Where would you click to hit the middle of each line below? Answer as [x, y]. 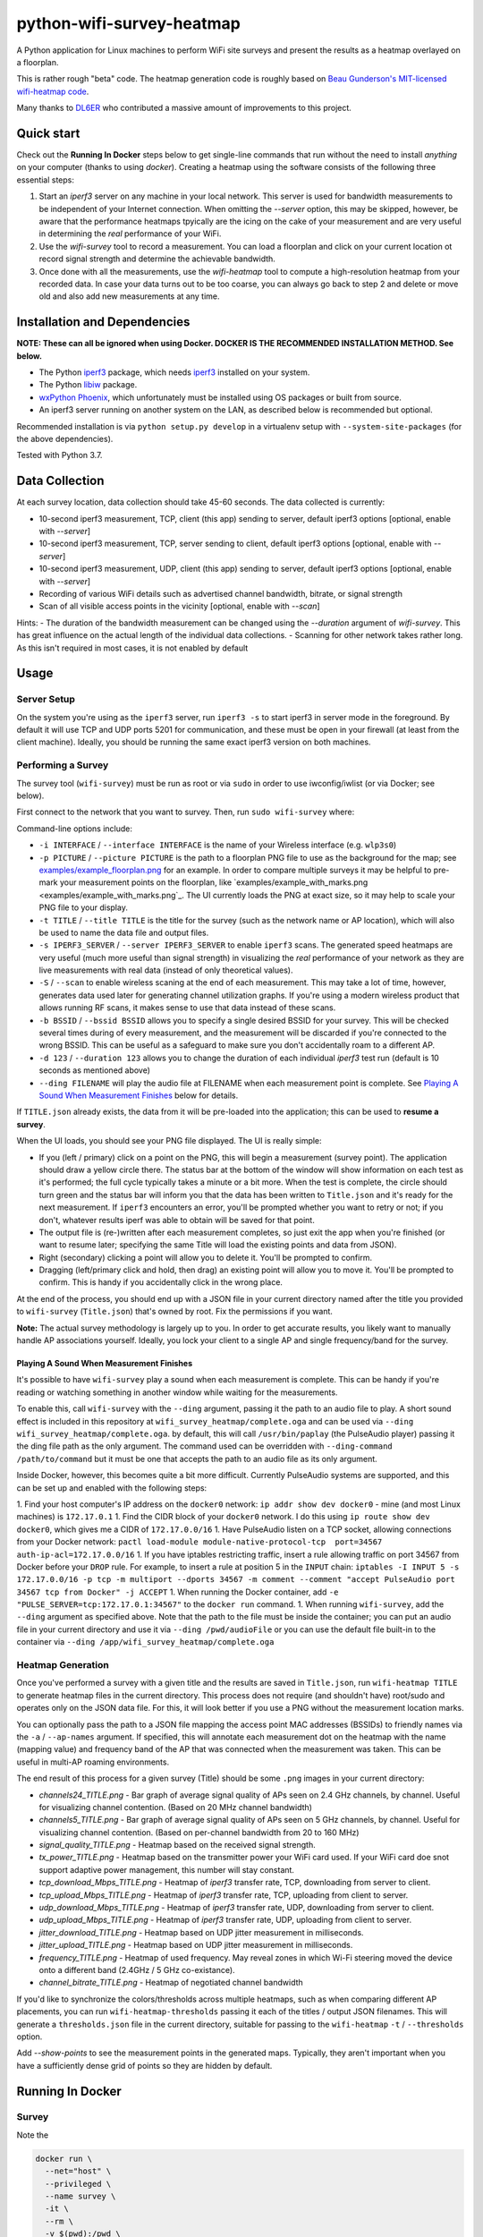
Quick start [48, 133]
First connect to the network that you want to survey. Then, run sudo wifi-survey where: [186, 812]
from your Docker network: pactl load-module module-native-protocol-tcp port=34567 [199, 1542]
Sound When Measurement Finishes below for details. [139, 1095]
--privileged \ [78, 2184]
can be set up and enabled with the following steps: [112, 1488]
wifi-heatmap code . [53, 91]
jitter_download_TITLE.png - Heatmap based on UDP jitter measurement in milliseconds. [201, 1932]
